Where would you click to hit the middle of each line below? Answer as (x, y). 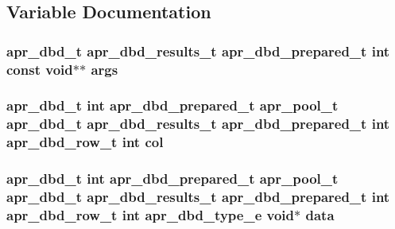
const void (40, 69)
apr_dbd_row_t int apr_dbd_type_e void (151, 215)
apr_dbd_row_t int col (85, 142)
